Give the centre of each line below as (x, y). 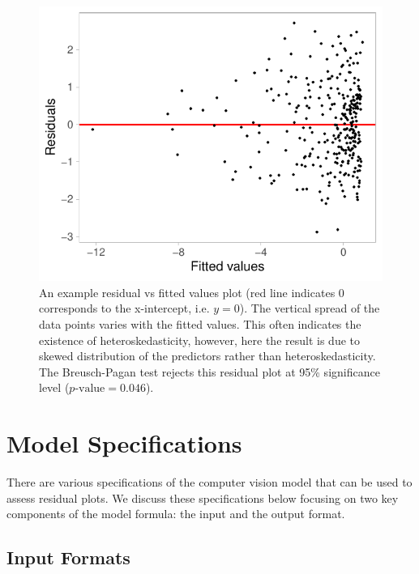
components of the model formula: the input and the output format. (176, 514)
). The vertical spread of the (310, 308)
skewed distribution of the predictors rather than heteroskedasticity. (207, 356)
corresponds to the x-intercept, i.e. (124, 308)
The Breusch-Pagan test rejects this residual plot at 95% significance (209, 371)
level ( (54, 387)
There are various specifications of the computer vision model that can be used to (209, 482)
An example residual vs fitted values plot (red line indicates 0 (192, 292)
